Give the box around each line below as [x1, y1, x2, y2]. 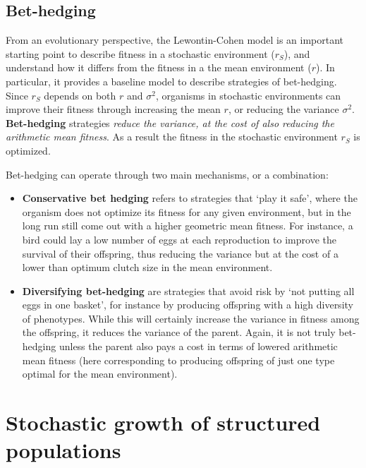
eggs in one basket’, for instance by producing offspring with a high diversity [22, 297, 353, 312]
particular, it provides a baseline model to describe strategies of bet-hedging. [6, 73, 337, 88]
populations [6, 436, 121, 464]
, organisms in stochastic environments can [155, 88, 341, 102]
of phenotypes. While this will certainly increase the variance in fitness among [22, 311, 360, 325]
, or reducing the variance [228, 102, 339, 116]
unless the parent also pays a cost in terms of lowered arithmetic [59, 339, 338, 354]
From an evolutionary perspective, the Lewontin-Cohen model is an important [6, 32, 344, 47]
